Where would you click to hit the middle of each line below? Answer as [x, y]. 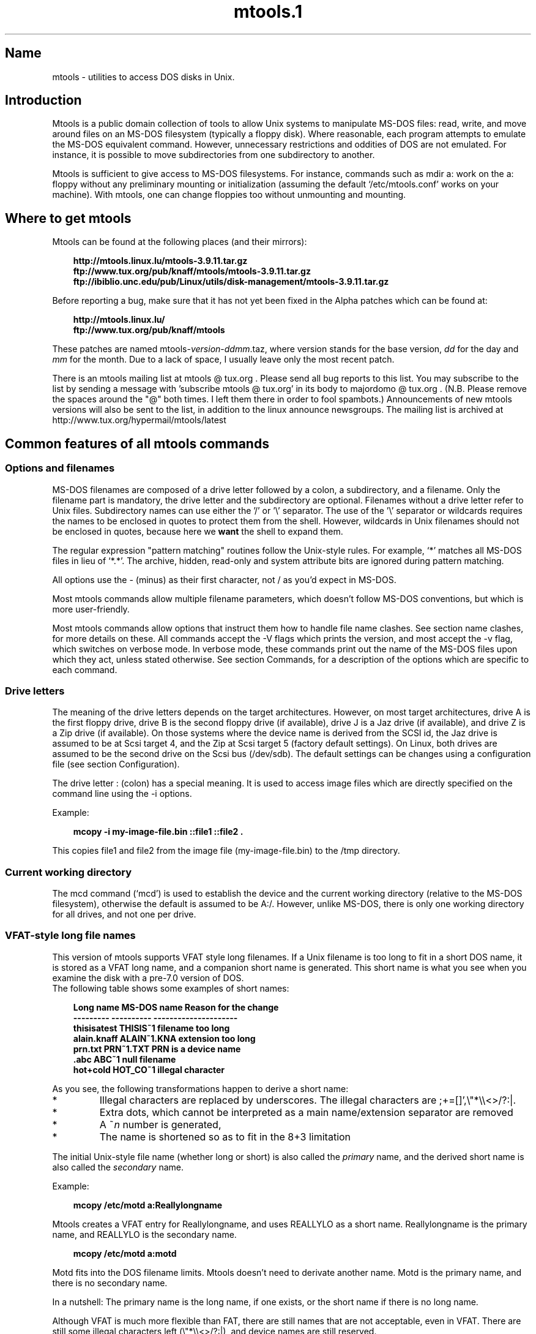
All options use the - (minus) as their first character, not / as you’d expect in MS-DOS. [224, 579]
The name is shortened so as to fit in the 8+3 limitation [225, 1136]
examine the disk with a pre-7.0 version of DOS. [148, 978]
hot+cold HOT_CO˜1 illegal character [149, 1069]
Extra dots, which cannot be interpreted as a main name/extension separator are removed [306, 1112]
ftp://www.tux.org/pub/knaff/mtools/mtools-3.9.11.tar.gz [192, 271]
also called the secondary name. [118, 1167]
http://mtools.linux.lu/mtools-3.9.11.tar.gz [160, 261]
